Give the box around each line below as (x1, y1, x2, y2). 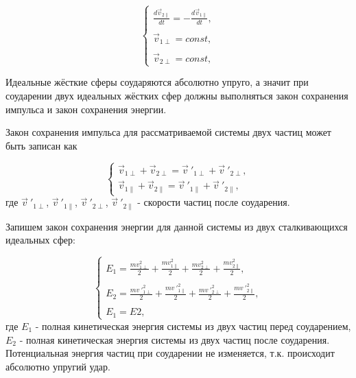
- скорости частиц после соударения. (137, 195, 290, 209)
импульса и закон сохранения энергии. (5, 102, 167, 116)
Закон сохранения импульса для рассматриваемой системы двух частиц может (5, 125, 331, 139)
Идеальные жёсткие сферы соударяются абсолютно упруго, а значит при (5, 75, 309, 89)
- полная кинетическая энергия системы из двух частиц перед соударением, (35, 318, 351, 333)
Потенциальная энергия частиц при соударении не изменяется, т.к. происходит (5, 346, 335, 360)
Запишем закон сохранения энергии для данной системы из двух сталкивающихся (5, 219, 348, 233)
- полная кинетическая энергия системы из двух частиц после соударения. (19, 332, 330, 346)
